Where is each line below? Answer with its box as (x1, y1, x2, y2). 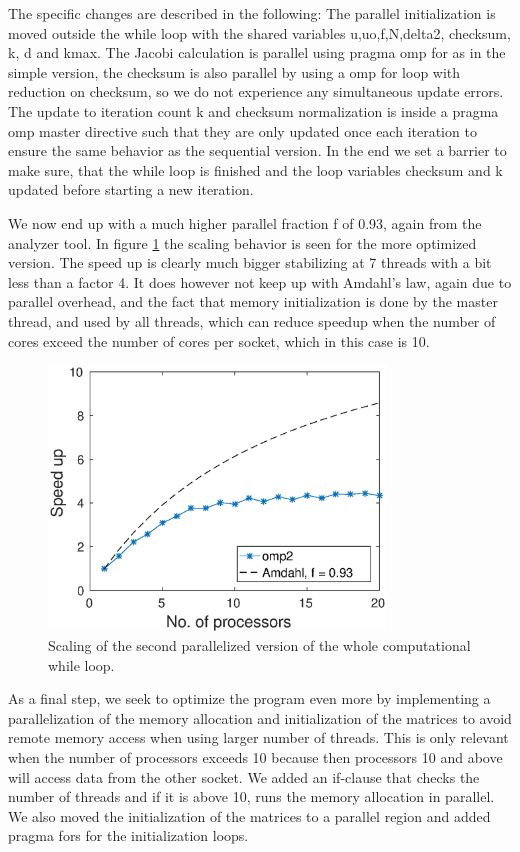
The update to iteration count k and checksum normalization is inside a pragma (8, 100, 499, 121)
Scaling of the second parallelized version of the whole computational (48, 635, 471, 655)
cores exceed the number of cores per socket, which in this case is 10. (8, 330, 430, 351)
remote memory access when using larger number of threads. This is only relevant (8, 727, 509, 748)
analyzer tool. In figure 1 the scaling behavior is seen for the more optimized (8, 232, 477, 253)
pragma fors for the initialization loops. (8, 825, 249, 846)
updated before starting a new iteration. (8, 179, 254, 200)
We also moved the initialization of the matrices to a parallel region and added (8, 805, 491, 826)
